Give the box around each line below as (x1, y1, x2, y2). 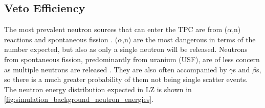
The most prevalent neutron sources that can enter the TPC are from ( (4, 24, 228, 35)
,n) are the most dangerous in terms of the (122, 34, 256, 44)
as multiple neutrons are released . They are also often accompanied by (4, 64, 227, 74)
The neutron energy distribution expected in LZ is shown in (4, 84, 192, 94)
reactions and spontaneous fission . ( (4, 34, 118, 44)
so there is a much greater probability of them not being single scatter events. (4, 74, 248, 85)
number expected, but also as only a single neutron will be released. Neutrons (4, 44, 248, 55)
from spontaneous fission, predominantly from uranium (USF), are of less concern (4, 53, 260, 64)
